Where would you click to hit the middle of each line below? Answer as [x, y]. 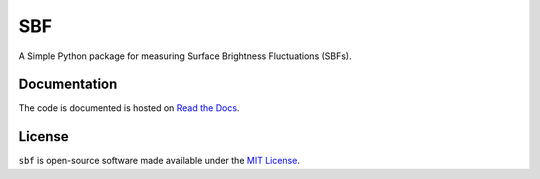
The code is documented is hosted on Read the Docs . [129, 108]
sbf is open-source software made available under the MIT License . [159, 161]
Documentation [68, 84]
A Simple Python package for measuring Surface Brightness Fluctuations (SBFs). [185, 56]
